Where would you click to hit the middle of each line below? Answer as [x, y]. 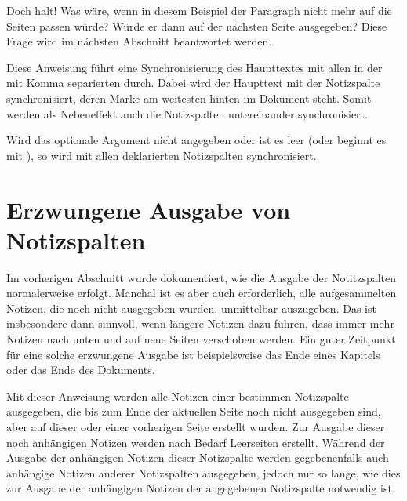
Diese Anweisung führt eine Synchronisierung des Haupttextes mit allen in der [194, 67]
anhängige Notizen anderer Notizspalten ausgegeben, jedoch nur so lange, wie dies [203, 472]
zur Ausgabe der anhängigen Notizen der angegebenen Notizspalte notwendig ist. [201, 488]
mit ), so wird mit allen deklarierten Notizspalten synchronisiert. [162, 155]
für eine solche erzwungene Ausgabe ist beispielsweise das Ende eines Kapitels [193, 354]
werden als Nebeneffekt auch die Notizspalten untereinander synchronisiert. [187, 113]
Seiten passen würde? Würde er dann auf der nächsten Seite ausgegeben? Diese [197, 25]
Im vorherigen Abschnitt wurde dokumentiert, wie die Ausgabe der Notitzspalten [202, 277]
